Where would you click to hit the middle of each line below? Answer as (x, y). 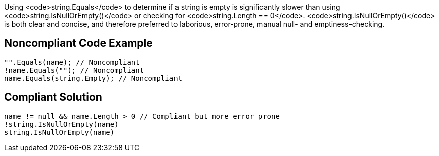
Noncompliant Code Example (78, 43)
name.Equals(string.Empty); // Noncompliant (93, 78)
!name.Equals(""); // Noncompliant (74, 70)
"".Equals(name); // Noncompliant (72, 62)
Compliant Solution (53, 97)
